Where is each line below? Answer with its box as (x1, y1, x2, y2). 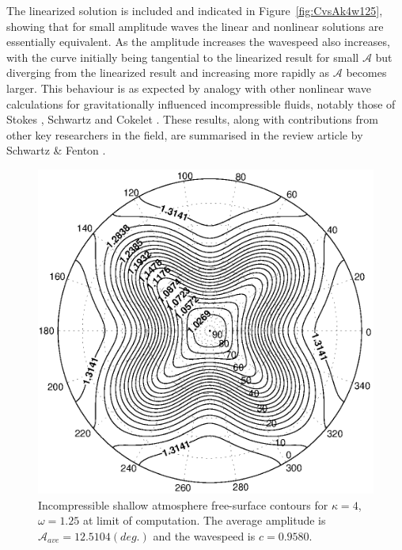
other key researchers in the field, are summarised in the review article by (6, 126, 363, 143)
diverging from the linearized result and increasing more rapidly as (6, 64, 330, 81)
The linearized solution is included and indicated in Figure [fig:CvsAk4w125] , (6, 2, 383, 18)
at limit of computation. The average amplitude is (82, 512, 326, 529)
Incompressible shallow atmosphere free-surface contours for (38, 496, 328, 513)
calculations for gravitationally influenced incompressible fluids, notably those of (6, 95, 396, 112)
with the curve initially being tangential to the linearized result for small (6, 48, 359, 65)
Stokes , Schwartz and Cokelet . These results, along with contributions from (6, 111, 378, 128)
